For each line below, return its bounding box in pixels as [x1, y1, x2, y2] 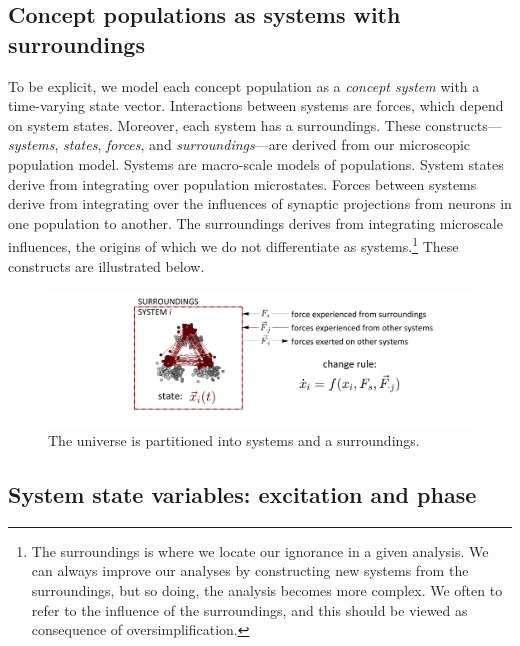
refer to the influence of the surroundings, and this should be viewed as [31, 599, 468, 620]
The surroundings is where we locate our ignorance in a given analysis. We [31, 540, 489, 561]
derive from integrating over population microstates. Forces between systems [8, 173, 477, 194]
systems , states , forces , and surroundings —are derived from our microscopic [8, 134, 471, 155]
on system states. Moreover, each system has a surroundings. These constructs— [8, 114, 502, 135]
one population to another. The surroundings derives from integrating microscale [8, 212, 503, 233]
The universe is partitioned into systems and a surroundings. [48, 430, 420, 450]
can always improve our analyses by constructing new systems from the [31, 560, 469, 581]
